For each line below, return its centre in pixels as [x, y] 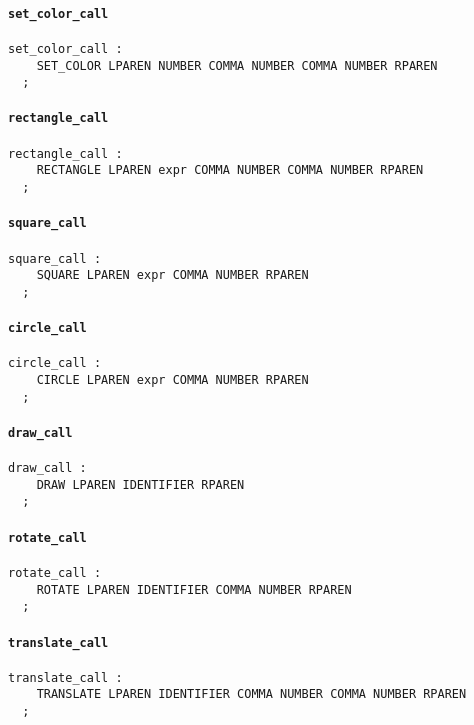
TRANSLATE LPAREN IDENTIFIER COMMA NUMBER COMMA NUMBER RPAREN [251, 694]
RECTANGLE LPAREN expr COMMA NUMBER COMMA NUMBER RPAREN [230, 170]
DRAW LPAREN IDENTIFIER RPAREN [140, 484]
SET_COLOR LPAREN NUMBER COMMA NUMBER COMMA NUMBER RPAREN [237, 65]
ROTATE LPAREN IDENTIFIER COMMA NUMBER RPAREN [194, 589]
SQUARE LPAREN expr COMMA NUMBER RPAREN [172, 275]
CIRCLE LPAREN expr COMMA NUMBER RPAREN [172, 380]
